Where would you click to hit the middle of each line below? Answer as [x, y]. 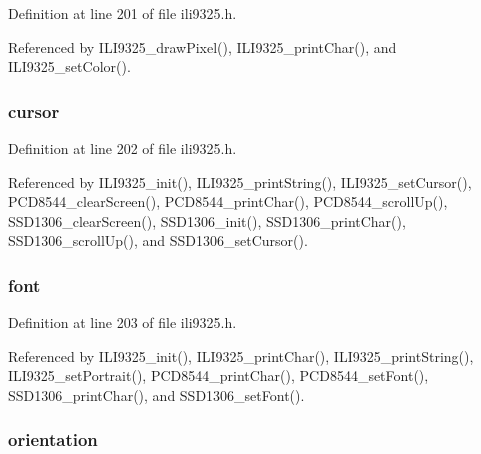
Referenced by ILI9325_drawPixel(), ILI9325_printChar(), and [202, 46]
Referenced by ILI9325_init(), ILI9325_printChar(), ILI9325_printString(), [241, 355]
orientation [53, 439]
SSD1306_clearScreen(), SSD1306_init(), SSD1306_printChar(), [207, 220]
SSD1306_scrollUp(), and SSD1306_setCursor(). [158, 240]
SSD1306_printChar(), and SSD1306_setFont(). [156, 394]
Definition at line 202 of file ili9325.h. [122, 148]
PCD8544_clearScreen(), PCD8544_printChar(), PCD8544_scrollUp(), [228, 201]
